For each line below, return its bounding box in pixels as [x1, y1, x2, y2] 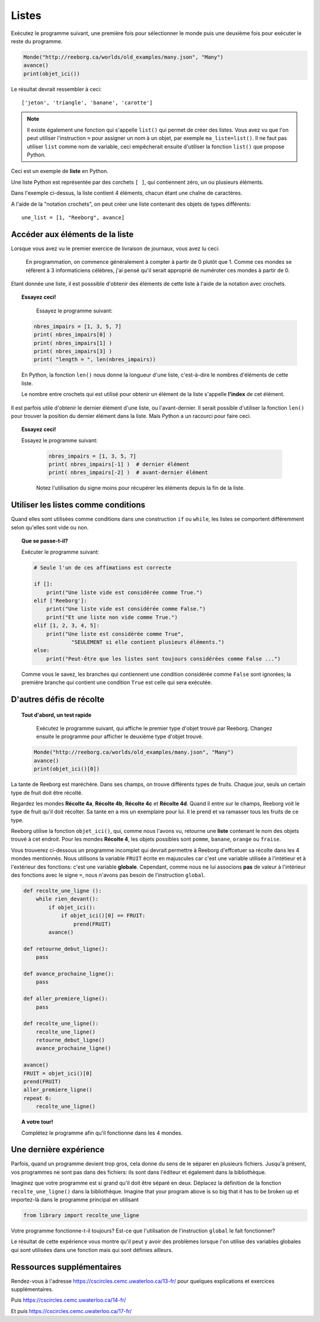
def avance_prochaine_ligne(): [23, 970, 115, 977]
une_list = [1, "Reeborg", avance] [21, 214, 125, 221]
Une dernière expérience [11, 1145, 105, 1155]
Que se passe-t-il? [21, 537, 68, 545]
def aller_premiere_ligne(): [23, 995, 108, 1002]
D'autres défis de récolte [11, 694, 105, 705]
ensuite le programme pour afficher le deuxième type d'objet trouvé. [36, 733, 204, 740]
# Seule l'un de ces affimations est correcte [33, 564, 172, 571]
